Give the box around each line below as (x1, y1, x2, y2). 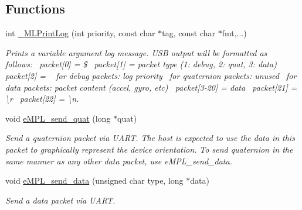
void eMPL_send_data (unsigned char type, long (5, 174, 184, 187)
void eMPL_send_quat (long (5, 112, 111, 124)
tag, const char (162, 27, 215, 39)
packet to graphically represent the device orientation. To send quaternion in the (5, 143, 293, 155)
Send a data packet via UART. (5, 194, 116, 206)
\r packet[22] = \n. (5, 92, 79, 105)
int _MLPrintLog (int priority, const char (5, 27, 155, 39)
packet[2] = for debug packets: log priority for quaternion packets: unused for (5, 69, 297, 81)
